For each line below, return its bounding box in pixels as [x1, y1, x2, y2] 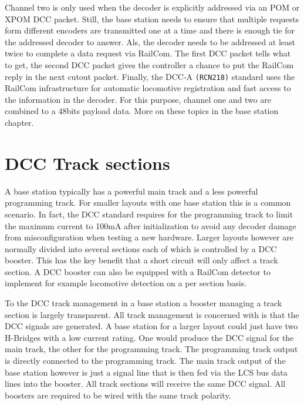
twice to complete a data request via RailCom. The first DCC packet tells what [5, 47, 291, 59]
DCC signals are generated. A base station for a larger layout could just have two [5, 320, 298, 332]
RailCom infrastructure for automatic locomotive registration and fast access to [5, 82, 291, 94]
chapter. [5, 116, 34, 128]
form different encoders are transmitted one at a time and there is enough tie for [5, 24, 295, 36]
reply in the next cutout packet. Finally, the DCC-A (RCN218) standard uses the [5, 70, 295, 82]
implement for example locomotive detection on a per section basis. [5, 277, 247, 289]
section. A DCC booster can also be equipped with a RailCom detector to [5, 265, 271, 277]
